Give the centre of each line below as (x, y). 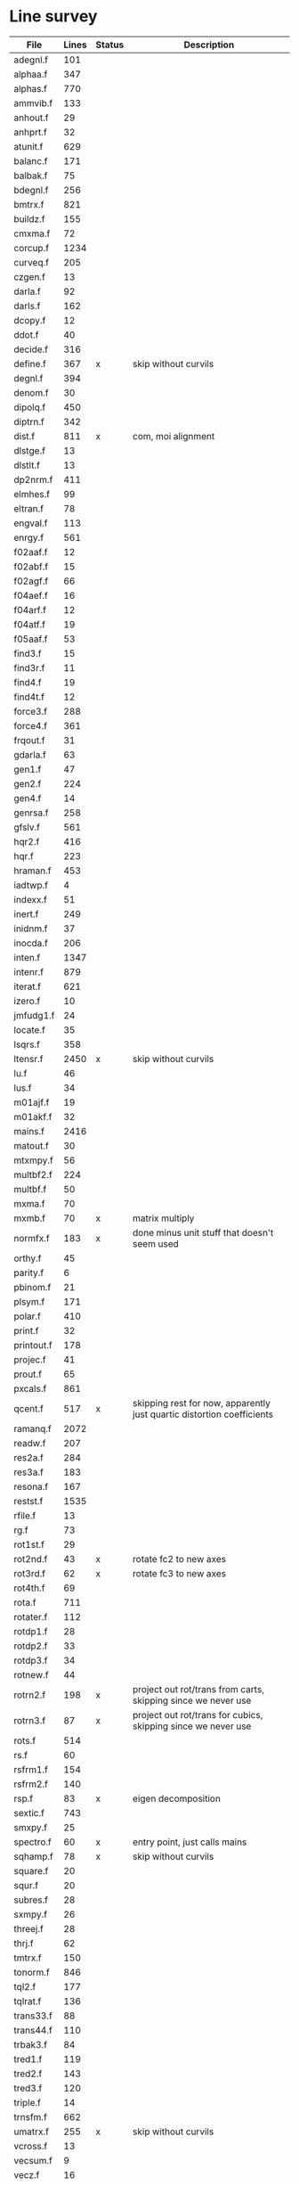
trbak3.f (30, 2044)
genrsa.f (31, 813)
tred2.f (28, 2074)
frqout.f (29, 740)
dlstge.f (30, 450)
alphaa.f (31, 74)
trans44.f (33, 2030)
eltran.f (29, 508)
